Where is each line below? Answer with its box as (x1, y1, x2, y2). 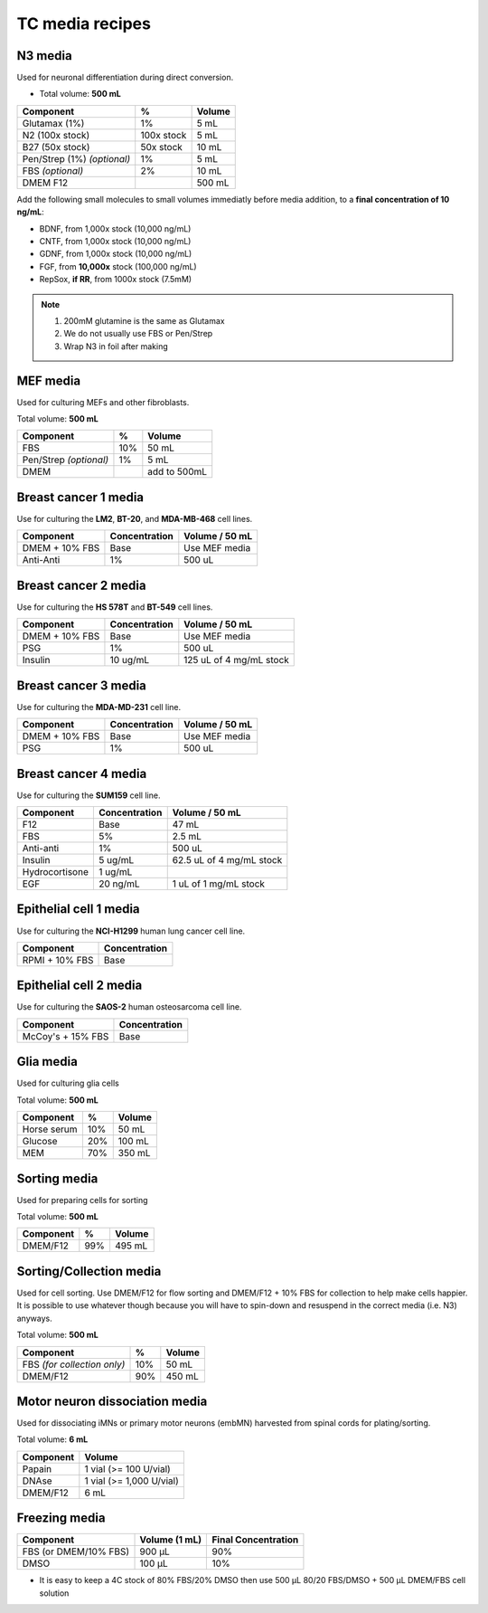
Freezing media (16, 1511, 106, 1526)
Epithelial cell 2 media (16, 978, 143, 993)
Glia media (16, 1054, 79, 1069)
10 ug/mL (109, 654, 150, 667)
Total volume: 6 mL (16, 1434, 89, 1445)
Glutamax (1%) (22, 117, 85, 129)
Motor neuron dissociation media (16, 1393, 208, 1409)
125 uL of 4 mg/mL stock (183, 654, 289, 667)
